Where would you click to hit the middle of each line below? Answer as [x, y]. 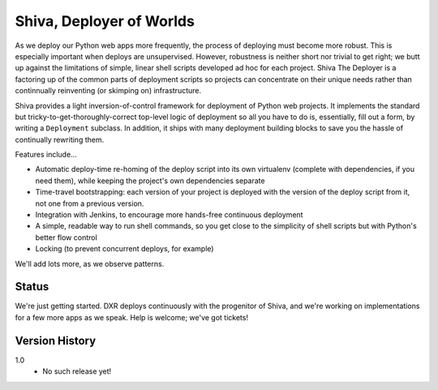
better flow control [66, 237]
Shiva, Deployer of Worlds [105, 21]
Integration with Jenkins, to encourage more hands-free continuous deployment [169, 215]
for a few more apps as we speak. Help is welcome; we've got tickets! [132, 317]
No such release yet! [77, 371]
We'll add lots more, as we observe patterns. [90, 264]
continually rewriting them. [60, 139]
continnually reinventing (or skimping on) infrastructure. [108, 91]
